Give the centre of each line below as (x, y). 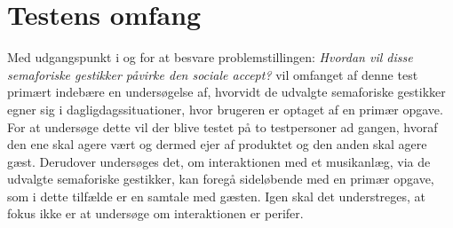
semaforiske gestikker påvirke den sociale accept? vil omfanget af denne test (213, 74)
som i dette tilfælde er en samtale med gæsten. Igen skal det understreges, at (217, 196)
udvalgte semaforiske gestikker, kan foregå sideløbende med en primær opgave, (221, 179)
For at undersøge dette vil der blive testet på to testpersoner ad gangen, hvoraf (223, 126)
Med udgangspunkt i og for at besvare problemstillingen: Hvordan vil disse (210, 57)
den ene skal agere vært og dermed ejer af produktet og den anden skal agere (217, 144)
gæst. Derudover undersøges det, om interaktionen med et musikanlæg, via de (219, 161)
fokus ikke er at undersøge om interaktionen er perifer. (155, 213)
